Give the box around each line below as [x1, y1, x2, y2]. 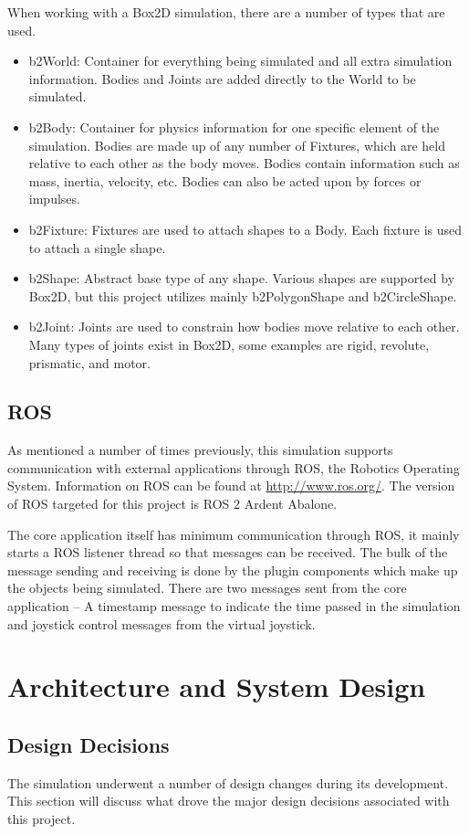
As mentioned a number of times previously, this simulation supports [7, 440, 393, 459]
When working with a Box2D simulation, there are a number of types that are [7, 3, 445, 21]
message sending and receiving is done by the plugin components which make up [7, 560, 458, 579]
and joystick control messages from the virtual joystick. [7, 614, 316, 633]
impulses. [28, 189, 80, 208]
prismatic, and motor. [28, 353, 151, 372]
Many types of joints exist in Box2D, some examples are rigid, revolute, [28, 334, 430, 354]
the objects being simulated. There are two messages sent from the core [7, 578, 407, 597]
